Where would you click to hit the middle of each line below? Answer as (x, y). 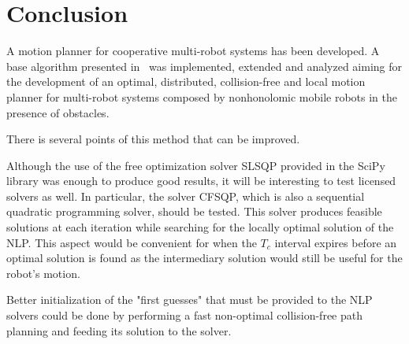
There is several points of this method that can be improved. (153, 139)
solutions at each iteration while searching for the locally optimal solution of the (200, 227)
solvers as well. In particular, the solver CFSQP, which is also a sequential (186, 196)
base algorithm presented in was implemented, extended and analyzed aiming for (204, 66)
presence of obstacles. (58, 112)
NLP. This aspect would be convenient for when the (132, 242)
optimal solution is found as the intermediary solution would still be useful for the (204, 258)
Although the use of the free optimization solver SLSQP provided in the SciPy (196, 165)
